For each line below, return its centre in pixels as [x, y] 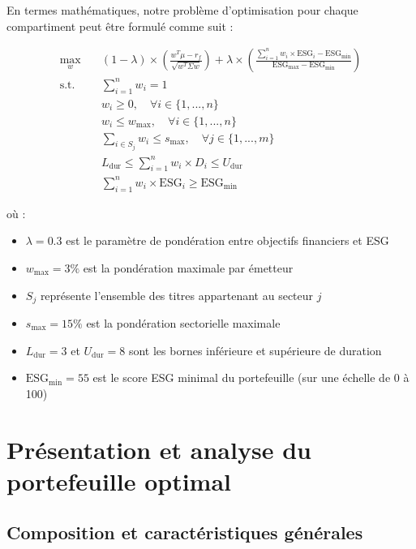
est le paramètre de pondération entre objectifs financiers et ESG [227, 240]
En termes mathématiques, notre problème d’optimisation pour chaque [182, 10]
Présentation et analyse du [159, 449]
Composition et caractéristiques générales [185, 532]
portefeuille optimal [119, 480]
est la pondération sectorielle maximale [183, 322]
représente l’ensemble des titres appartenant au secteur [177, 295]
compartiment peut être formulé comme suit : [120, 26]
